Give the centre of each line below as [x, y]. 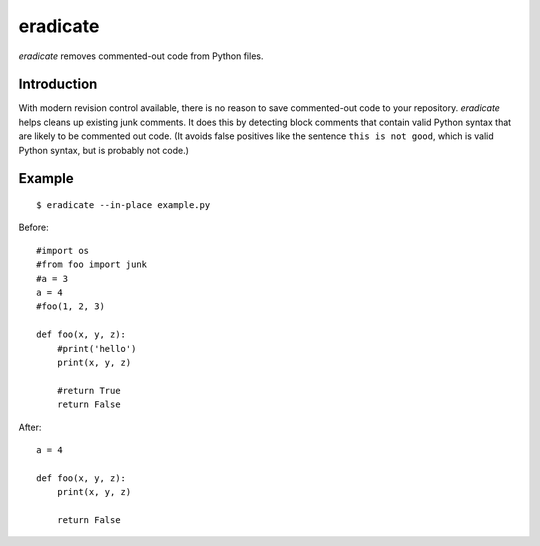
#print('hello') [96, 348]
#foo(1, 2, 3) [70, 306]
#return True [88, 390]
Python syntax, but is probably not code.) [104, 150]
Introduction [58, 84]
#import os [63, 250]
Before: [33, 227]
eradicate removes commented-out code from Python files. [141, 56]
